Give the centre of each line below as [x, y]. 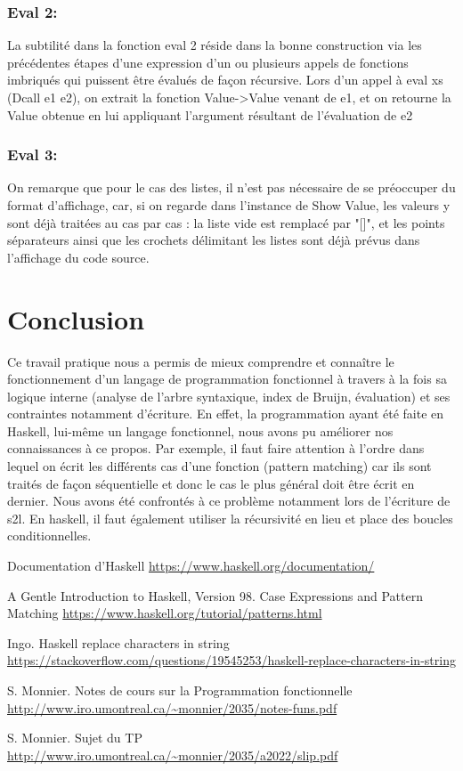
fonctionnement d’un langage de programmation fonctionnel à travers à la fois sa [227, 379]
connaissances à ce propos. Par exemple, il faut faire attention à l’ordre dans [216, 448]
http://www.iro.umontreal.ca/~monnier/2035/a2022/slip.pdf [173, 755]
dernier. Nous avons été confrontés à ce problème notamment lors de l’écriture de [229, 501]
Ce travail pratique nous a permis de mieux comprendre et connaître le [201, 361]
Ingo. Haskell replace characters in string [118, 642]
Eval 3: [32, 154]
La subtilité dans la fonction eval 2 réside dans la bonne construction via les [215, 45]
